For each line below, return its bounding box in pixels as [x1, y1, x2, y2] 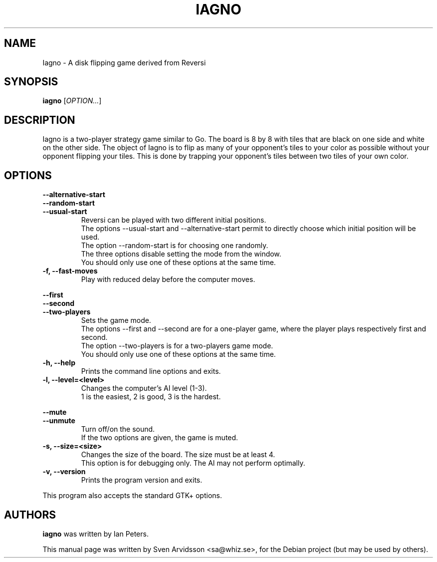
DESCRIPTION [4, 113, 75, 126]
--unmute [42, 416, 75, 425]
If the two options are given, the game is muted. [81, 433, 238, 442]
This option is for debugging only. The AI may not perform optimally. [81, 459, 305, 468]
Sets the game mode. [81, 316, 151, 325]
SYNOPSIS [4, 75, 58, 88]
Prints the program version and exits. [81, 476, 203, 485]
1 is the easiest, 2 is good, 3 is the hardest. [81, 392, 221, 401]
